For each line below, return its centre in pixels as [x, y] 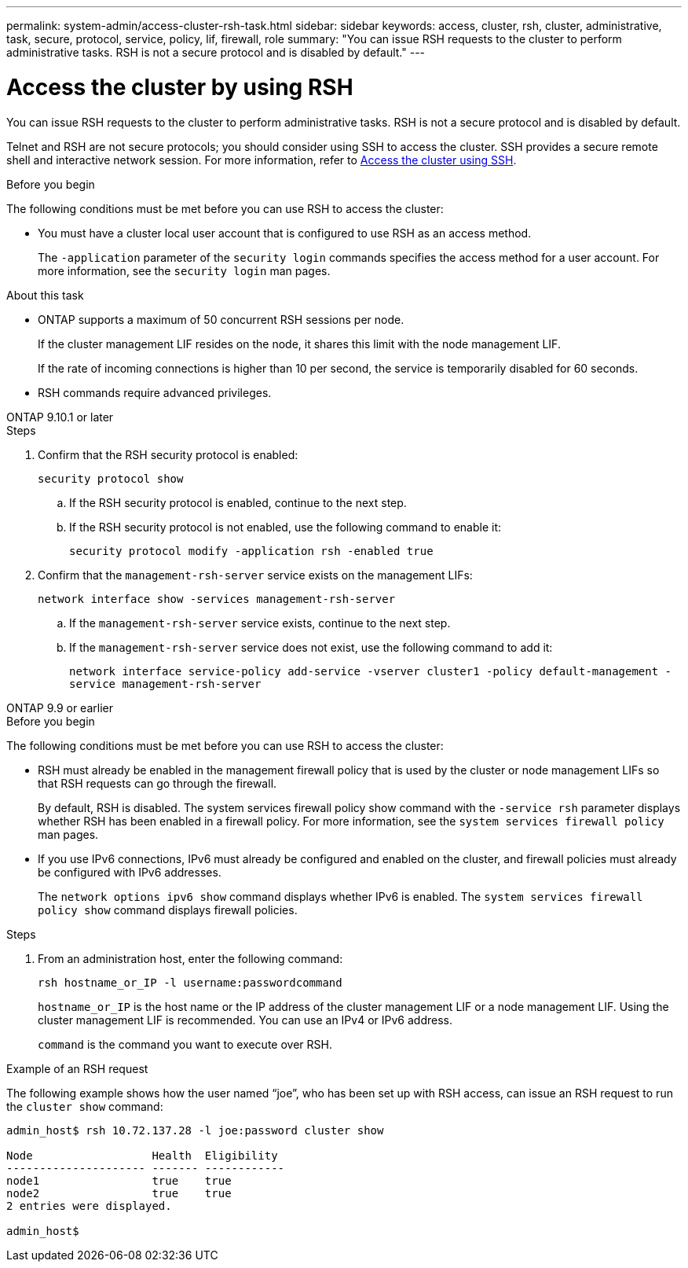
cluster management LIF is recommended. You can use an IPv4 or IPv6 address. [245, 1020]
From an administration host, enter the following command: [190, 958]
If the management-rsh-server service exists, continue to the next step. [260, 623]
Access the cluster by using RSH [180, 87]
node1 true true [119, 1180]
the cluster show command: [85, 1106]
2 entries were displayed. [89, 1206]
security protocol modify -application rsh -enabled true [251, 551]
